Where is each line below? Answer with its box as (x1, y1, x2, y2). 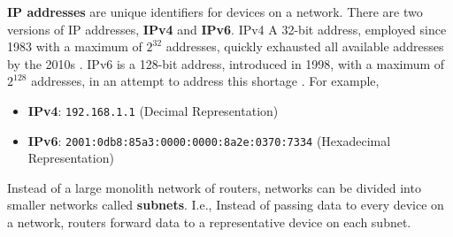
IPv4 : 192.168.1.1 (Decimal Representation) (27, 101, 279, 119)
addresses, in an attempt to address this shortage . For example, (31, 72, 380, 90)
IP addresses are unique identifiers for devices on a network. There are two (7, 3, 423, 20)
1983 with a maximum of (7, 37, 142, 56)
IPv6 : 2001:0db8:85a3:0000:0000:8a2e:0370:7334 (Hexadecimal (27, 131, 391, 149)
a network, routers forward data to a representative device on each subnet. (7, 213, 411, 232)
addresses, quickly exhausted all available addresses (165, 37, 444, 56)
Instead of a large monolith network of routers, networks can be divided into (7, 178, 421, 196)
